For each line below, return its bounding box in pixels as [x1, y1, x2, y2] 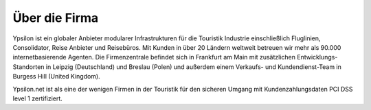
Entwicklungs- [296, 53, 338, 61]
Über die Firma [12, 10, 99, 25]
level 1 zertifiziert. [12, 94, 63, 102]
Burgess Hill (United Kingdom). [12, 72, 100, 81]
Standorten [12, 62, 45, 71]
